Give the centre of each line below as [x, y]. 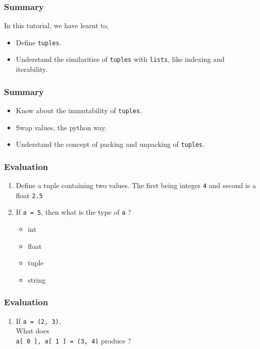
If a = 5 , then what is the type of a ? [74, 212]
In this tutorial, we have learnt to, [56, 25]
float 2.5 [29, 195]
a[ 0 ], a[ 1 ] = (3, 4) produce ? [74, 340]
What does [32, 331]
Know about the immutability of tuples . [79, 110]
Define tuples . [39, 42]
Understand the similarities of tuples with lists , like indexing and [120, 59]
